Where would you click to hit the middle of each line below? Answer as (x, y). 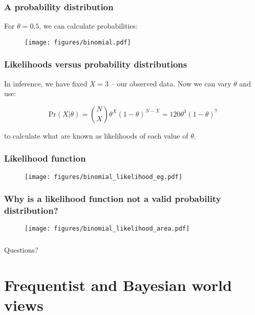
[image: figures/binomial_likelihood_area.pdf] (107, 229)
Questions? (21, 250)
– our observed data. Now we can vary (171, 83)
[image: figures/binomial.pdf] (78, 42)
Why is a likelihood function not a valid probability (113, 199)
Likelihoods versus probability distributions (96, 64)
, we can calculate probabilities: (88, 26)
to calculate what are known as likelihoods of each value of (96, 135)
